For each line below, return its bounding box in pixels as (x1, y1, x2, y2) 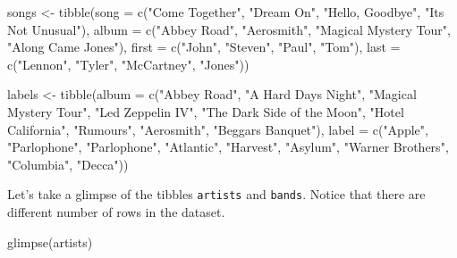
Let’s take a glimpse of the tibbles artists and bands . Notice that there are (7, 185, 426, 204)
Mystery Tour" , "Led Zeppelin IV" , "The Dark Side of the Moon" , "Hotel (7, 102, 404, 121)
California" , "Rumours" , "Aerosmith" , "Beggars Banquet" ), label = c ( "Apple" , (7, 120, 428, 138)
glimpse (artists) (7, 232, 93, 251)
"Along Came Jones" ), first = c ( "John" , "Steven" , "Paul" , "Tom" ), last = (7, 37, 401, 56)
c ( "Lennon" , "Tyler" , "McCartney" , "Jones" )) (7, 54, 250, 73)
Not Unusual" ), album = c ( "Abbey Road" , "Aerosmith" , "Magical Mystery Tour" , (7, 20, 451, 38)
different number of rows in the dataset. (7, 203, 225, 221)
